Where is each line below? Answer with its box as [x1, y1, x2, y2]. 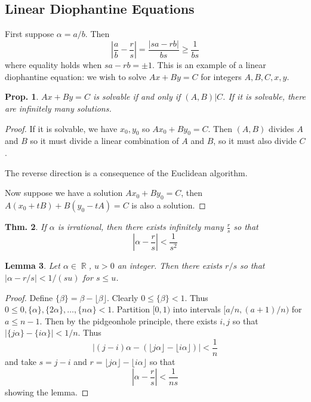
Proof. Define [5, 291, 53, 303]
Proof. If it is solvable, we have [5, 122, 118, 134]
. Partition [112, 303, 150, 315]
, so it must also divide [213, 134, 297, 147]
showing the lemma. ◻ [5, 386, 89, 398]
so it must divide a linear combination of [30, 134, 179, 147]
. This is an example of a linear [152, 59, 266, 71]
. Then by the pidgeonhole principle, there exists [39, 314, 217, 327]
